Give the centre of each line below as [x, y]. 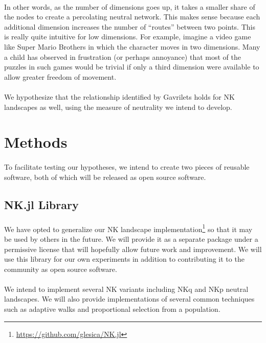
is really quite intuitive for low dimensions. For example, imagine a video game [128, 37]
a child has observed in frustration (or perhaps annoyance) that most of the [123, 56]
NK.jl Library [41, 204]
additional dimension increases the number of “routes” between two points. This [130, 26]
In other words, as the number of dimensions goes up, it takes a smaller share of [130, 6]
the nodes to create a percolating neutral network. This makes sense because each [132, 17]
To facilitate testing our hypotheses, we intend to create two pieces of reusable [127, 167]
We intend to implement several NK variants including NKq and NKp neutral [126, 289]
